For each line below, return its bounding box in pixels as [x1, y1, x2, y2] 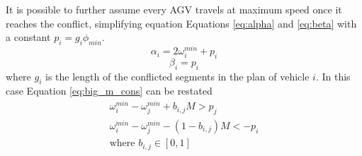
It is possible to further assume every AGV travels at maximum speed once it [6, 2, 342, 16]
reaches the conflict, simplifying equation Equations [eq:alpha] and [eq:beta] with [6, 16, 357, 30]
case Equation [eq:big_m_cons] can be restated [6, 83, 213, 98]
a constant [6, 30, 51, 44]
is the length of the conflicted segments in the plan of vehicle [45, 68, 310, 83]
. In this [315, 68, 351, 83]
